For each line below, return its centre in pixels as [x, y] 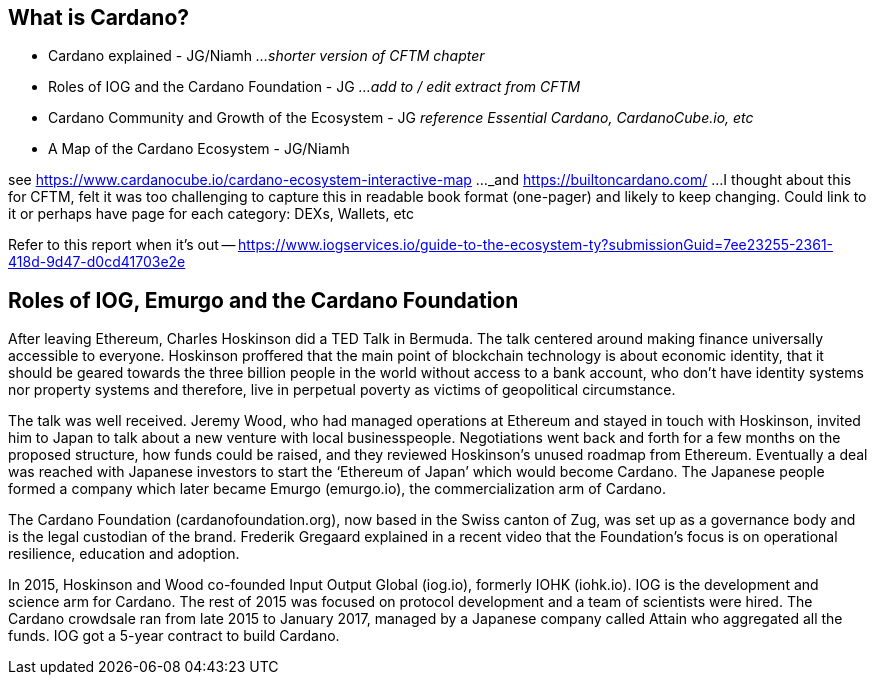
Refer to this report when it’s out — [122, 245]
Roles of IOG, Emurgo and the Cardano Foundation [263, 300]
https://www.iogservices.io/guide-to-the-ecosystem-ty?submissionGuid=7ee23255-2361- [535, 245]
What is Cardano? [99, 17]
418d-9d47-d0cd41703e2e [97, 262]
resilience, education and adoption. [124, 554]
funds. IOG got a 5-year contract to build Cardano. [174, 636]
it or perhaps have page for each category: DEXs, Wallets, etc [211, 214]
